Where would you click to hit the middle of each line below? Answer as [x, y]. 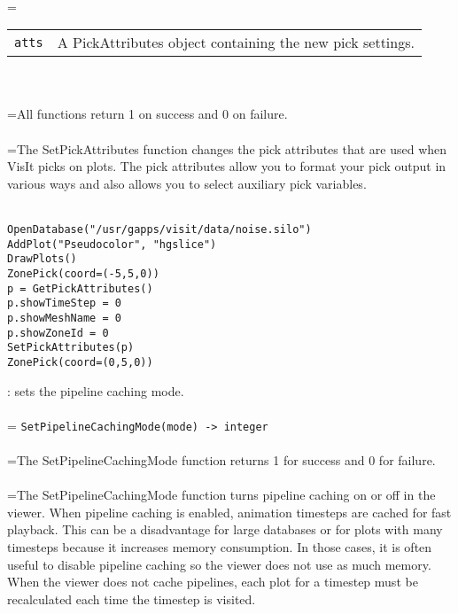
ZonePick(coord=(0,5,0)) [80, 362]
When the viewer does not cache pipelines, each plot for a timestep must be [213, 582]
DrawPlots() [42, 259]
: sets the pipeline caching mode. [96, 390]
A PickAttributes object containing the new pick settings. [236, 43]
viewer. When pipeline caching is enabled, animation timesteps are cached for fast [229, 512]
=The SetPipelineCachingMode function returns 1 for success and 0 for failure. [221, 459]
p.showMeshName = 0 [64, 318]
